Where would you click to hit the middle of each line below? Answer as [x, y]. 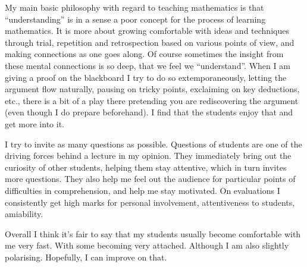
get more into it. [35, 123]
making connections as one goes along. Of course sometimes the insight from [144, 54]
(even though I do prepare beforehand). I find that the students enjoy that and [149, 112]
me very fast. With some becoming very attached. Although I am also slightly [147, 245]
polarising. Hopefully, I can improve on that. [86, 257]
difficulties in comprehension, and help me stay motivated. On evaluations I [142, 190]
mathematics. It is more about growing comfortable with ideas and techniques [147, 31]
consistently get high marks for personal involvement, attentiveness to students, [150, 202]
